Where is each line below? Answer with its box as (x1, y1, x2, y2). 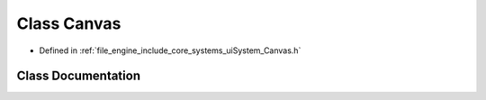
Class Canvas (16, 14, 121, 33)
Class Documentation (16, 68, 141, 84)
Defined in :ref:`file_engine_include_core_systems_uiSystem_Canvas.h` (39, 45, 301, 56)
